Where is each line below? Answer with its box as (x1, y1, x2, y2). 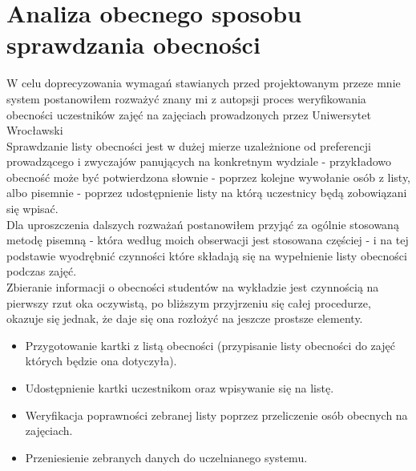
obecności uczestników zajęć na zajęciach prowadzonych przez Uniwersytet (6, 106, 371, 123)
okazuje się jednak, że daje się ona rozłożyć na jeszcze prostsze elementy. (6, 310, 363, 327)
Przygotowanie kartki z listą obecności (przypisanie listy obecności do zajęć (25, 336, 395, 353)
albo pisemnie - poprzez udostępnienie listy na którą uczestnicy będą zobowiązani (6, 184, 407, 201)
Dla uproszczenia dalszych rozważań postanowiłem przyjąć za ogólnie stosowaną (6, 215, 399, 232)
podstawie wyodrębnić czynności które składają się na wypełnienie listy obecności (6, 247, 407, 264)
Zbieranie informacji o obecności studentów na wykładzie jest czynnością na (6, 279, 379, 296)
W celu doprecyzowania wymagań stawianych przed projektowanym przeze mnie (6, 74, 401, 91)
